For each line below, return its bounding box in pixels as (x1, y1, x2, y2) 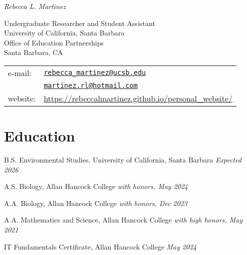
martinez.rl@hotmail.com (43, 81, 138, 89)
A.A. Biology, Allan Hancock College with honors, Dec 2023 (4, 197, 188, 208)
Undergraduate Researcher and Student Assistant (4, 17, 155, 28)
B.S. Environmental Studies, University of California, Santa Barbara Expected (4, 154, 242, 165)
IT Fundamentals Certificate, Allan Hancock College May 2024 (4, 241, 197, 251)
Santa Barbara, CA (4, 47, 63, 57)
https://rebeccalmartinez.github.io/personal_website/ (43, 92, 233, 104)
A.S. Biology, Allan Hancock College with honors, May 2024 (4, 181, 188, 191)
